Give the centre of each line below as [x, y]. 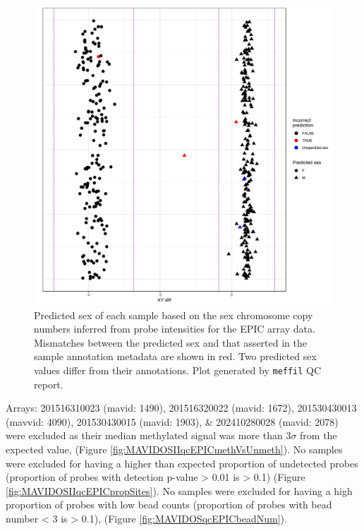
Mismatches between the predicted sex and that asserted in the [170, 342]
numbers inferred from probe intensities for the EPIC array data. [175, 329]
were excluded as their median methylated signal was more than [144, 435]
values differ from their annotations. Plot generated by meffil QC [178, 370]
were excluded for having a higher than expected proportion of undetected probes [182, 463]
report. [49, 384]
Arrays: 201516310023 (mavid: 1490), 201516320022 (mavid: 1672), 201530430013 [181, 408]
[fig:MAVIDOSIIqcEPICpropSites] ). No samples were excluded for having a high [179, 490]
